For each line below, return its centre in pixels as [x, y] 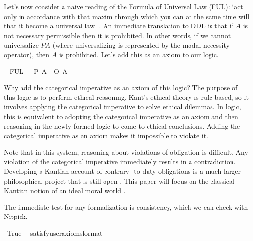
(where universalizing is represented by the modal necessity [141, 45]
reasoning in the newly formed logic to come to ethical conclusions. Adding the [122, 126]
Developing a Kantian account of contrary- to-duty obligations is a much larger [123, 171]
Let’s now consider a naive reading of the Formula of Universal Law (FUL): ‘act [124, 6]
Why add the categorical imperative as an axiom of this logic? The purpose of [121, 87]
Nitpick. [16, 216]
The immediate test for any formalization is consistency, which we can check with [126, 206]
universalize [21, 45]
